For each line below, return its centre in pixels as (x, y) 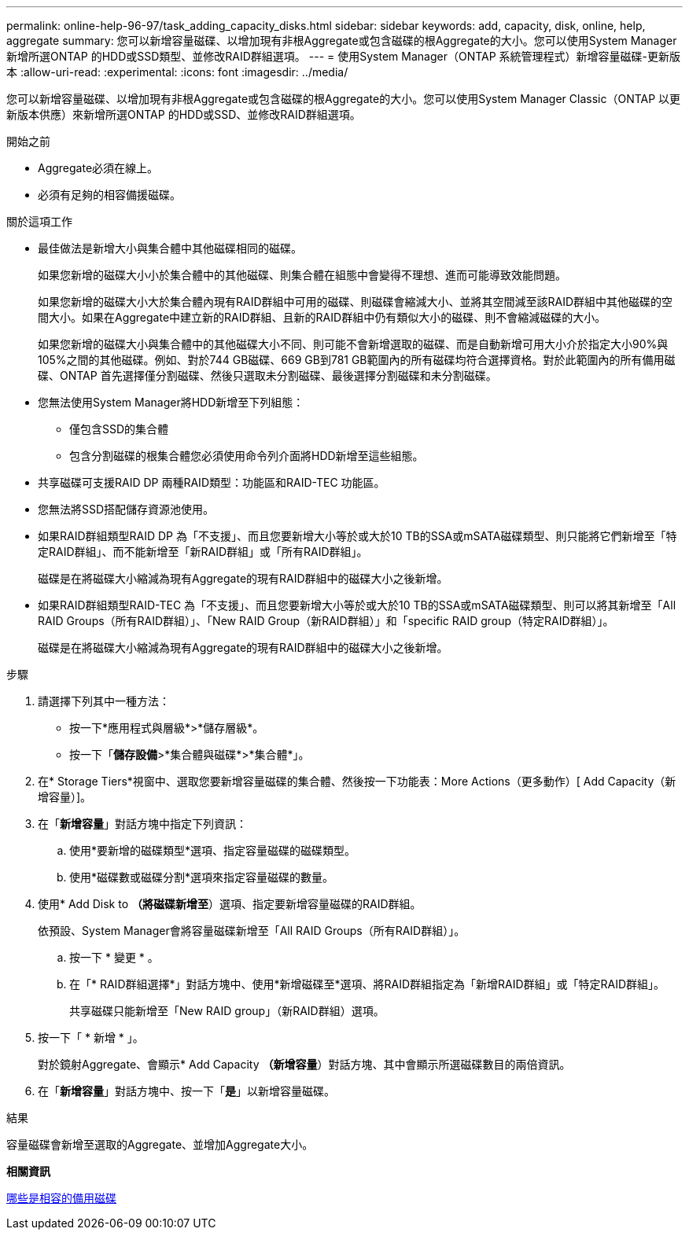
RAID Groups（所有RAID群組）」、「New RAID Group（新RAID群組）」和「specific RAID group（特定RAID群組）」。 (326, 621)
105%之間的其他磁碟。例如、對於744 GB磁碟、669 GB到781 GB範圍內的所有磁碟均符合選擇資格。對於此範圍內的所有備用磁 (357, 360)
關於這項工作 (39, 221)
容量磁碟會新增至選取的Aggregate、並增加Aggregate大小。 (160, 1144)
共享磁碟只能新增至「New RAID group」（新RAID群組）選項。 (227, 1011)
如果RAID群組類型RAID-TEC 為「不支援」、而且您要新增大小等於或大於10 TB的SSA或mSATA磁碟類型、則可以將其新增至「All (357, 605)
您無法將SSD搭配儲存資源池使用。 (126, 509)
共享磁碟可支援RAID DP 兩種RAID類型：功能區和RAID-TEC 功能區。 (212, 482)
